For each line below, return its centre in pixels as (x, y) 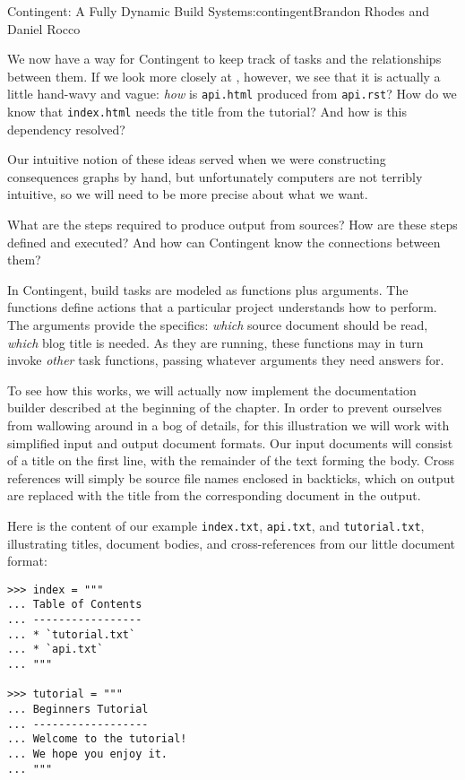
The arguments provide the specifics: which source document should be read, (218, 325)
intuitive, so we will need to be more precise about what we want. (188, 194)
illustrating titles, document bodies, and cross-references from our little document (232, 543)
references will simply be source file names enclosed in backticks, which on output (231, 477)
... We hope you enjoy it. (87, 754)
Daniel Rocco (44, 28)
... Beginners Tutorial (78, 710)
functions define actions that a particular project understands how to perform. (222, 307)
